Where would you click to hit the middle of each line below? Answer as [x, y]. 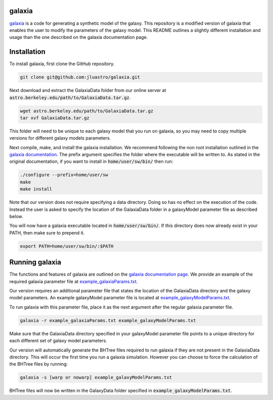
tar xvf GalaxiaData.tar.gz [55, 118]
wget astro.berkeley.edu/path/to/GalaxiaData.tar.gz [87, 111]
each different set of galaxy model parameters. [58, 341]
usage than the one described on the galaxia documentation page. [79, 37]
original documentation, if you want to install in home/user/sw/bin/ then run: [91, 161]
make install [36, 189]
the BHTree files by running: [38, 364]
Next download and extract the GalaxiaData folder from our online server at [88, 91]
